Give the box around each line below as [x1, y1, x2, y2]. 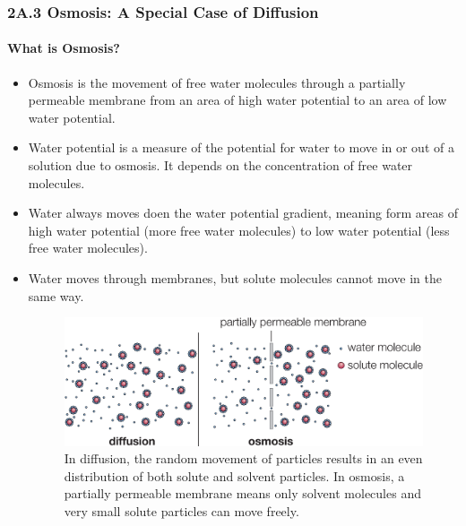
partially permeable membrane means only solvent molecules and [64, 484, 421, 503]
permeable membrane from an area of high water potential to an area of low [28, 91, 447, 109]
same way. [28, 286, 84, 305]
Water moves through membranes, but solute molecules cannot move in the [28, 268, 443, 287]
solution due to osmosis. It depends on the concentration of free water [28, 156, 413, 175]
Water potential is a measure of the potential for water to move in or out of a [28, 138, 454, 157]
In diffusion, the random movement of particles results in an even [64, 449, 423, 468]
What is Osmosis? [7, 39, 120, 57]
